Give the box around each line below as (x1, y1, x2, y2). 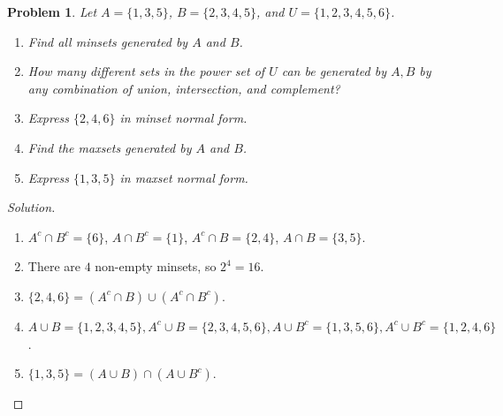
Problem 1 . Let (7, 3, 97, 20)
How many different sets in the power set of (27, 62, 265, 80)
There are (27, 257, 80, 276)
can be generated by (281, 62, 386, 80)
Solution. (7, 198, 56, 216)
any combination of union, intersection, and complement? (27, 79, 340, 97)
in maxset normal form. (119, 168, 248, 186)
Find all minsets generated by (27, 32, 188, 50)
